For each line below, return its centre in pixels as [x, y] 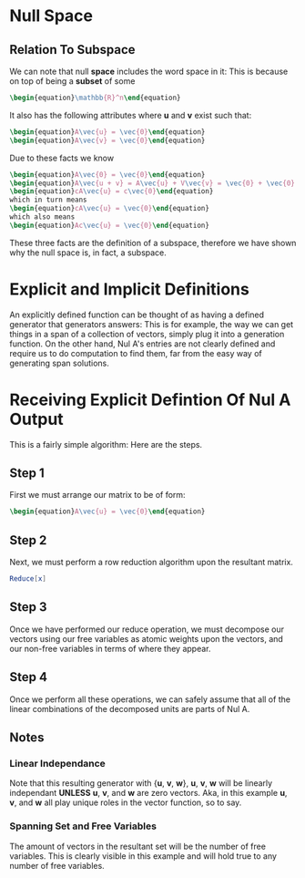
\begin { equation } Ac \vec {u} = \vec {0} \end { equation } [109, 225]
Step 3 [28, 607]
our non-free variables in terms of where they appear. [110, 648]
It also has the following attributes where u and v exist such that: [131, 115]
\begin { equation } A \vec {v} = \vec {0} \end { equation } [107, 140]
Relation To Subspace [72, 50]
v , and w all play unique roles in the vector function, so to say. [126, 802]
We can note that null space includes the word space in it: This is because [149, 71]
